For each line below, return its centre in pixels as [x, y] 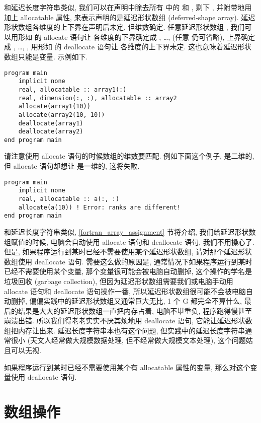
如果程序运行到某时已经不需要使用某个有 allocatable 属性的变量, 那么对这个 [127, 367]
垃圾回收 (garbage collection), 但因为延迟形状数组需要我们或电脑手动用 [119, 281]
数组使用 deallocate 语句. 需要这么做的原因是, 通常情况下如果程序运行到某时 [128, 261]
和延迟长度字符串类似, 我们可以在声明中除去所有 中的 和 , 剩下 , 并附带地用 [128, 7]
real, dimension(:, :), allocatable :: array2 [98, 98]
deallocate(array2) [51, 132]
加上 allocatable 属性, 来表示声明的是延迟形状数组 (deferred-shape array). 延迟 [130, 17]
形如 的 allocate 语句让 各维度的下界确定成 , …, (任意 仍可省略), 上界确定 [136, 37]
